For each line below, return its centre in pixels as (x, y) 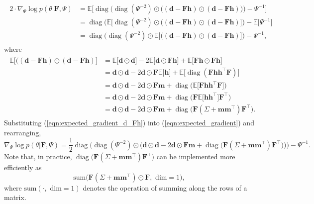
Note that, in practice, (38, 156)
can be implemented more (196, 156)
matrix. (15, 197)
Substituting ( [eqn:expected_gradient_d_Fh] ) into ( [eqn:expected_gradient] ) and (129, 122)
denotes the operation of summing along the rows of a (165, 187)
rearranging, (23, 132)
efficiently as (23, 167)
